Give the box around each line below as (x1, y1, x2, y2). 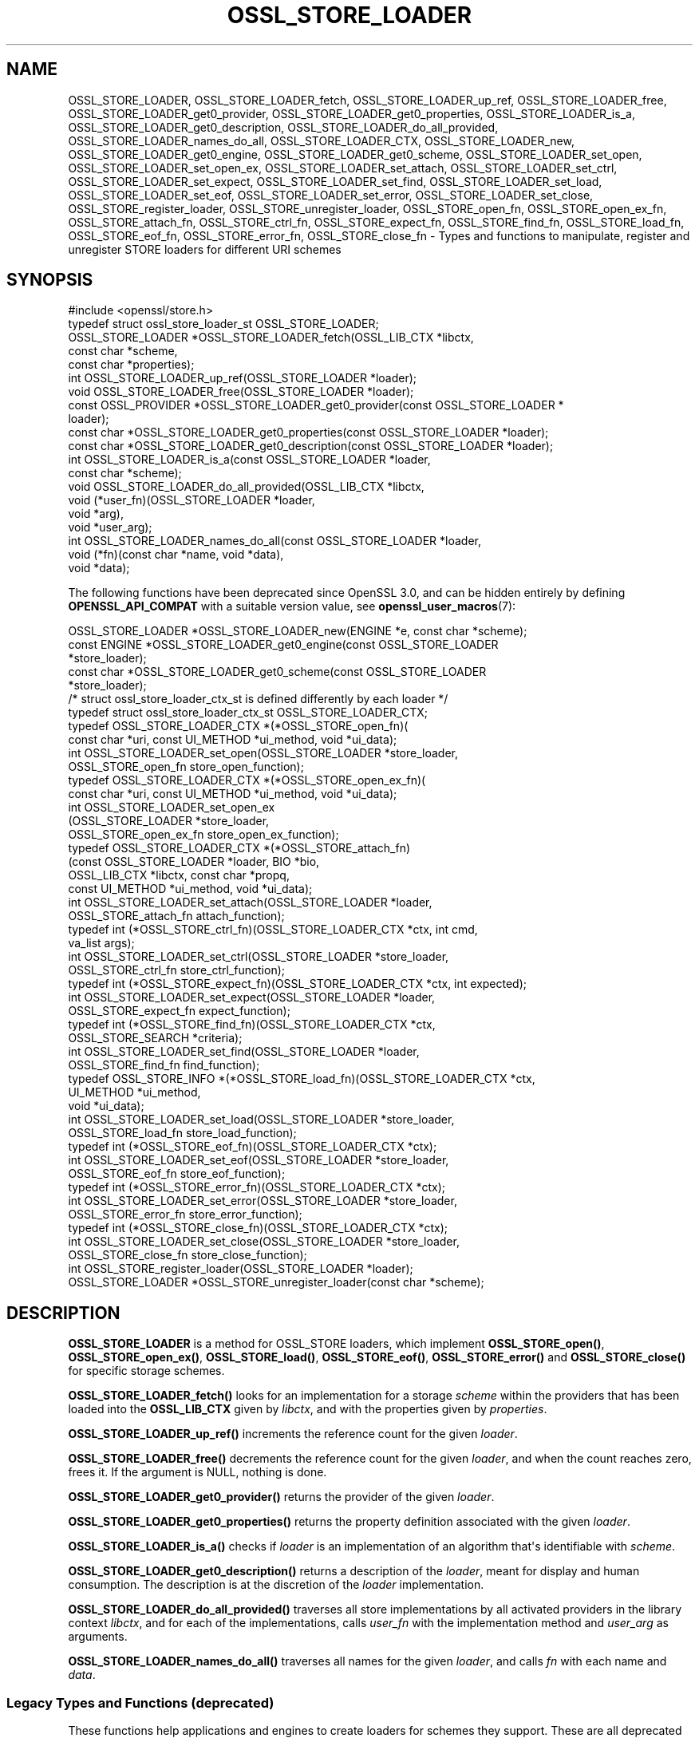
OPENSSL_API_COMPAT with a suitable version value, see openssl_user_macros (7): (68, 599, 516, 614)
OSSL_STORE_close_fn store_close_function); (68, 1248, 307, 1262)
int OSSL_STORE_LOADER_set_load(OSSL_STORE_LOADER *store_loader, (68, 1112, 455, 1127)
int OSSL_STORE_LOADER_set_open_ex (68, 800, 275, 815)
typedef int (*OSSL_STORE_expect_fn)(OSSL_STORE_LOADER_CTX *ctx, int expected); (68, 977, 527, 991)
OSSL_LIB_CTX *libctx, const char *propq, (68, 868, 290, 883)
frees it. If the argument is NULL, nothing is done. (68, 1465, 327, 1479)
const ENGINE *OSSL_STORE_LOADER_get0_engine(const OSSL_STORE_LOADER (68, 638, 499, 652)
